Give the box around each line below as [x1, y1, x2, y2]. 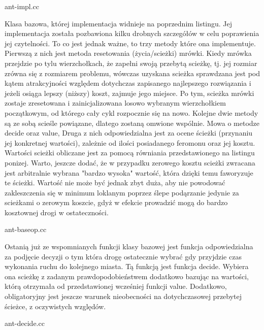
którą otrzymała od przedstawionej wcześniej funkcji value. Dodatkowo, [5, 281, 227, 291]
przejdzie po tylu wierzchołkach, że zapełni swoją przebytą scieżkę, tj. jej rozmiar [5, 57, 257, 68]
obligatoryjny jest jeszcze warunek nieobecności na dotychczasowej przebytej [5, 291, 242, 302]
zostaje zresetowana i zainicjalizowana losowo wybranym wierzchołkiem [5, 97, 226, 108]
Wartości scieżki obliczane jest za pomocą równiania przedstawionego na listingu [5, 147, 255, 158]
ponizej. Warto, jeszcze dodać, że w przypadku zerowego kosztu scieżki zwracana [5, 157, 255, 168]
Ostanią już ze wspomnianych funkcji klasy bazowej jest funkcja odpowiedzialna [5, 241, 253, 252]
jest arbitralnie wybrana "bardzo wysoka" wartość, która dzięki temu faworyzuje [5, 167, 253, 178]
